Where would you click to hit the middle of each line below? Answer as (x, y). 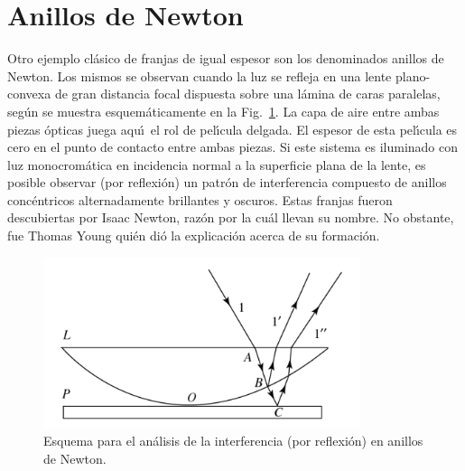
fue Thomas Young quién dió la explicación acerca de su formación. (194, 235)
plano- (413, 75)
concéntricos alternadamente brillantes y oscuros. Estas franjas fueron (200, 199)
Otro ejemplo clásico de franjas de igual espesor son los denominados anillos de (226, 58)
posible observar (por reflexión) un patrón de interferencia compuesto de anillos (227, 182)
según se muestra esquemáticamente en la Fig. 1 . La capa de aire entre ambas (223, 111)
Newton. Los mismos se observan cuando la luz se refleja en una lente (200, 75)
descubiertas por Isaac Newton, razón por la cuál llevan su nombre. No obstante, (231, 217)
